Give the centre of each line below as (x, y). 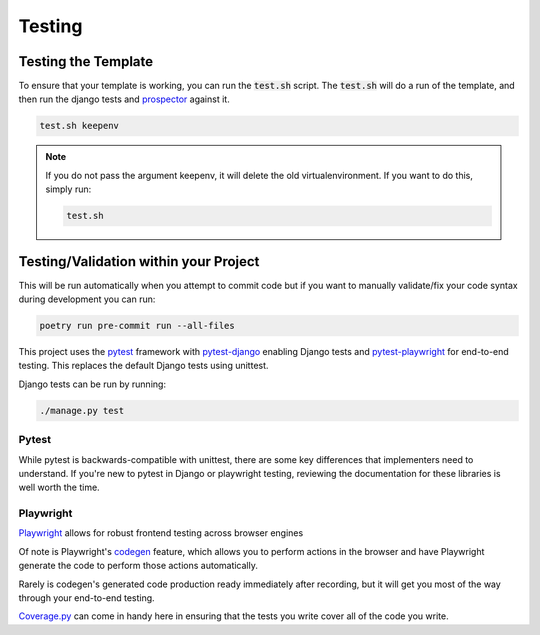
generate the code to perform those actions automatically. (138, 566)
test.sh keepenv (79, 126)
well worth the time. (59, 487)
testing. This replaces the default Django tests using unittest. (143, 366)
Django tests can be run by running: (92, 384)
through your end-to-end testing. (86, 598)
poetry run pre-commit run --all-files (137, 326)
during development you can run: (87, 299)
